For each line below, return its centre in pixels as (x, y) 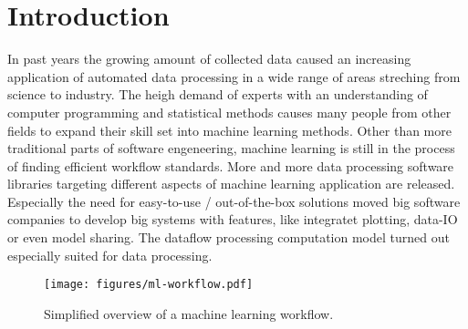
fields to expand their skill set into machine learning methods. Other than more (229, 130)
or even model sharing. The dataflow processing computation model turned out (229, 237)
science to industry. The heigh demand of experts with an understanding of (218, 94)
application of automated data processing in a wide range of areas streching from (234, 76)
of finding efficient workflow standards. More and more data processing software (231, 165)
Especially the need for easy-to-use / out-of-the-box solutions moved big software (234, 201)
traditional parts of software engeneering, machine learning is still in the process (231, 148)
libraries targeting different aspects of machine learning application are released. (231, 184)
